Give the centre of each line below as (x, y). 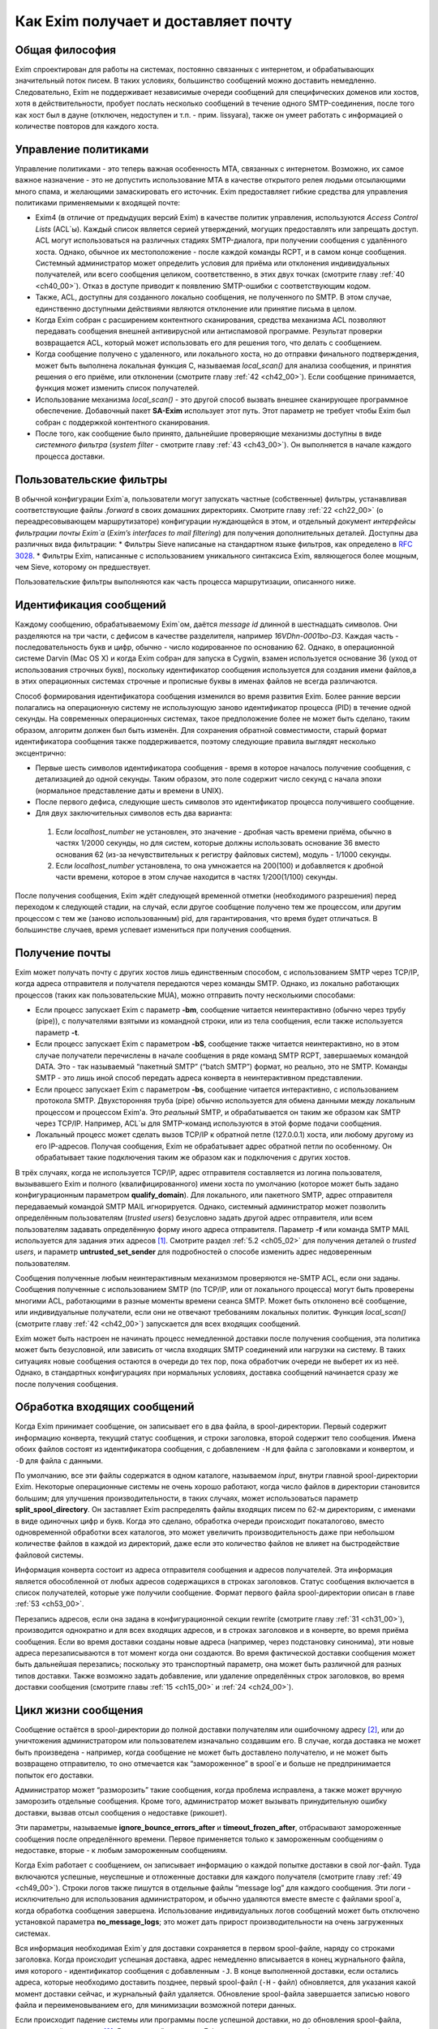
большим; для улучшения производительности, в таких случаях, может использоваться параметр (187, 1498)
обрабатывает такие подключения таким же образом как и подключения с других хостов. (193, 1157)
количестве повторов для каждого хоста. (87, 127)
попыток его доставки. (54, 1775)
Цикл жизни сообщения (79, 1710)
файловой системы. (49, 1555)
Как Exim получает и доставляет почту (153, 21)
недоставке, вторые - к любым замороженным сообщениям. (121, 1850)
